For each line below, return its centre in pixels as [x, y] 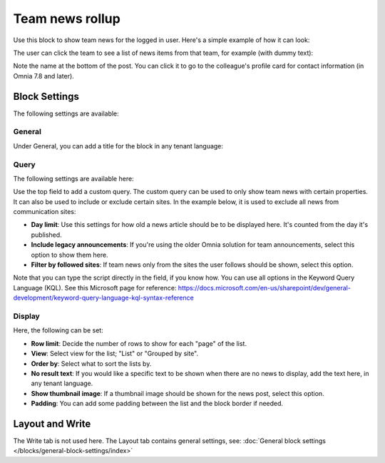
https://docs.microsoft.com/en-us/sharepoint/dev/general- [264, 288]
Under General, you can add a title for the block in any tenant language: [118, 146]
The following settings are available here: [74, 178]
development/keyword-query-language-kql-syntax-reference [103, 298]
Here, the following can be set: [58, 330]
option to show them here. [70, 255]
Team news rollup [67, 19]
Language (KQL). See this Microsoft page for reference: [95, 288]
